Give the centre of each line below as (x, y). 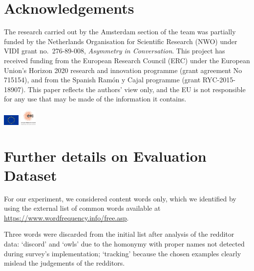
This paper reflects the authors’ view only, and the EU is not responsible (137, 89)
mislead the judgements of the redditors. (64, 263)
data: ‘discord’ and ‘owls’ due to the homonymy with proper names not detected (124, 244)
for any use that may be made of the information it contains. (95, 99)
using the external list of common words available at (82, 208)
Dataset (31, 175)
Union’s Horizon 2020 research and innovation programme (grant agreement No (123, 70)
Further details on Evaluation (105, 156)
